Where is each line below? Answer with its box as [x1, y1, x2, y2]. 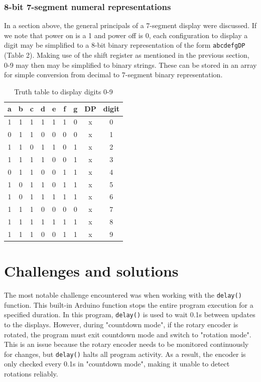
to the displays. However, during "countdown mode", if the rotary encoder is [4, 319, 238, 329]
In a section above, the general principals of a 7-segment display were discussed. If [4, 20, 257, 31]
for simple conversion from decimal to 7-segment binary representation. [4, 69, 223, 80]
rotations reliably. [4, 368, 58, 379]
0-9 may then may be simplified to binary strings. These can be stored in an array [4, 59, 257, 70]
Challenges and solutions [4, 261, 179, 281]
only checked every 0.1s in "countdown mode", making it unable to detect [4, 358, 230, 369]
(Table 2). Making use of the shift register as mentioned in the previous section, [4, 50, 249, 60]
